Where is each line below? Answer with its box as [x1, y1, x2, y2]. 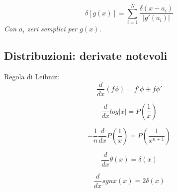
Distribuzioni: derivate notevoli [4, 48, 168, 63]
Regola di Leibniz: [4, 71, 59, 81]
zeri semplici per [27, 23, 78, 34]
